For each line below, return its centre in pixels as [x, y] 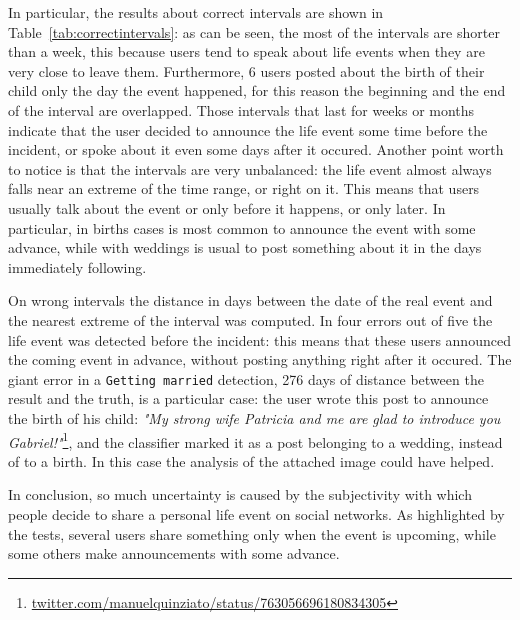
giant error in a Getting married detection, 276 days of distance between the [246, 378]
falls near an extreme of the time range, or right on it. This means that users [244, 188]
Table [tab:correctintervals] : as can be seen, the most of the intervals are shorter [254, 31]
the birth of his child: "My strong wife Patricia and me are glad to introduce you [254, 417]
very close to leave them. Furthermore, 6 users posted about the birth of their [246, 70]
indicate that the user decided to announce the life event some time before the [248, 129]
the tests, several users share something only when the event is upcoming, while [252, 533]
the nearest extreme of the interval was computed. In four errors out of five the [250, 319]
